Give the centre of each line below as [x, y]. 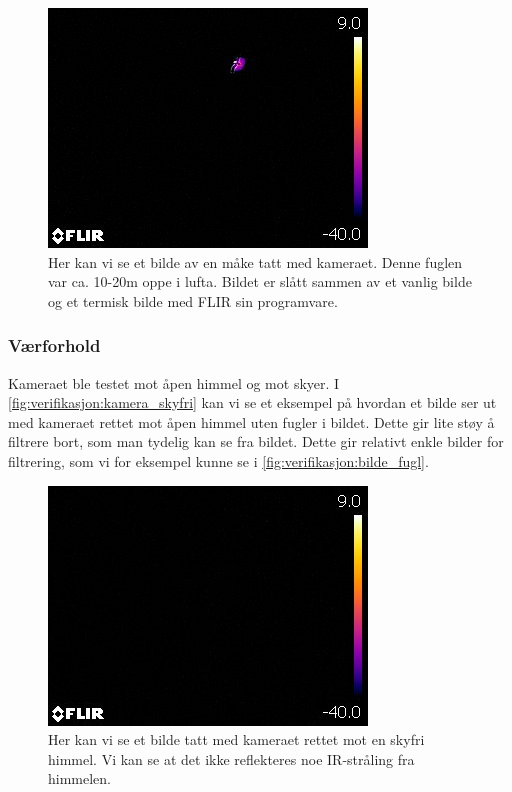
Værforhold [54, 345]
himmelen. [79, 778]
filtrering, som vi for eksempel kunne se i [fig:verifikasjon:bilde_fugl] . [218, 460]
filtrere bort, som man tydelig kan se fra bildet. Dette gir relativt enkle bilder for [256, 441]
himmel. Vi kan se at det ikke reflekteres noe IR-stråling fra [231, 758]
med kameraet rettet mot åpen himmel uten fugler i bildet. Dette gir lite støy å [251, 421]
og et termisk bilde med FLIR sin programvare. [193, 300]
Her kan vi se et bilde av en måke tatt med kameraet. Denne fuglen [255, 261]
